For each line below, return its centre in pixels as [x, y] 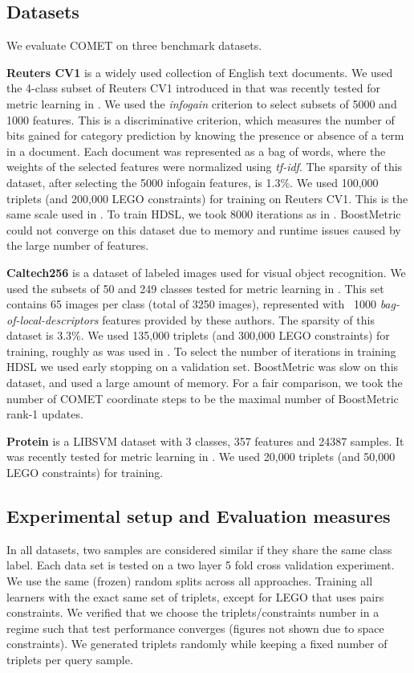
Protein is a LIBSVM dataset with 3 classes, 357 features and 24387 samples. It [205, 441]
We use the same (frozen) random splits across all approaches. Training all [190, 581]
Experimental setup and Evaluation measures [199, 516]
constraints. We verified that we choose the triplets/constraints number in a [193, 612]
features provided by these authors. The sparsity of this [238, 319]
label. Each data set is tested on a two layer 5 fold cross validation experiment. [201, 565]
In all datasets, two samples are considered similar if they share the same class [199, 549]
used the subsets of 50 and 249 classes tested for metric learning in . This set [195, 288]
